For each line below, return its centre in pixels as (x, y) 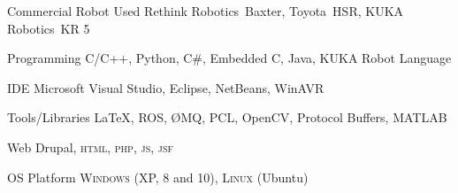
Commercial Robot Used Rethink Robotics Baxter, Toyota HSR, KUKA (206, 11)
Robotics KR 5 (49, 28)
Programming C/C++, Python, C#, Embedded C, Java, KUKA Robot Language (229, 58)
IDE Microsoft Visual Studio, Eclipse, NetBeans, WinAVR (166, 87)
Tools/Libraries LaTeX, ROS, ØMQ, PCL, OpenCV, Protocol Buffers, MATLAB (227, 117)
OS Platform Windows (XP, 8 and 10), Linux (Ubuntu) (158, 177)
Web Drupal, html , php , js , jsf (90, 147)
